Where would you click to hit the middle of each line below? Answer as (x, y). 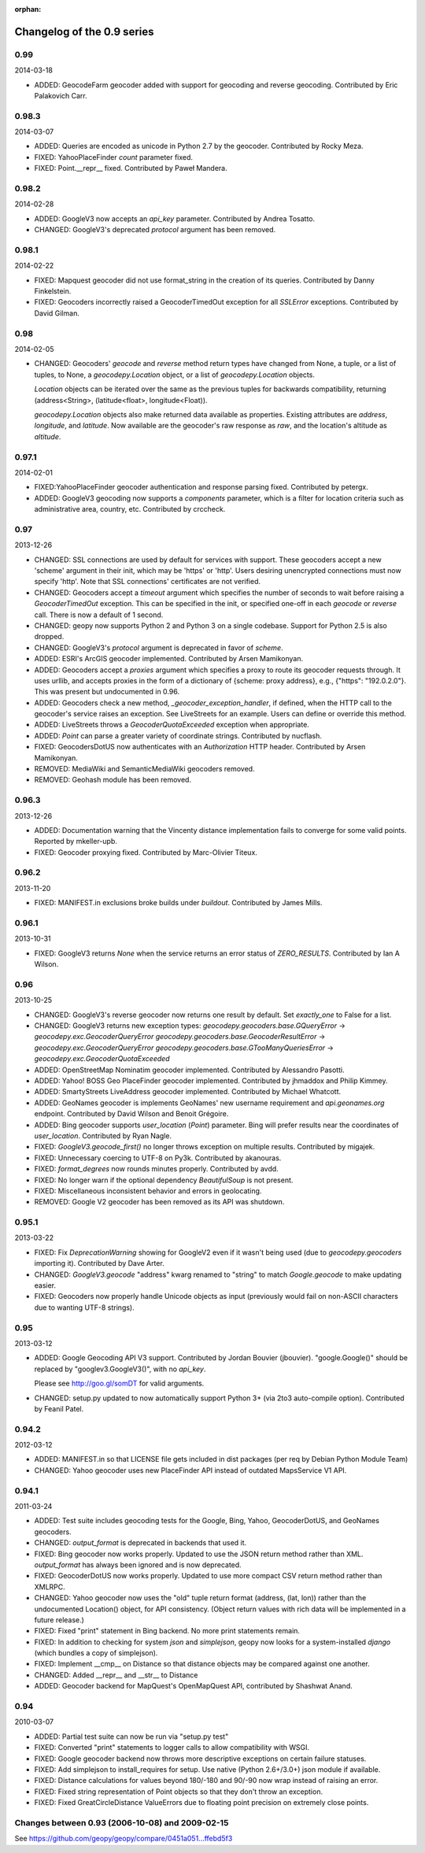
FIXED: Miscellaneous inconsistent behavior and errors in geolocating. (148, 1191)
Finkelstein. (53, 291)
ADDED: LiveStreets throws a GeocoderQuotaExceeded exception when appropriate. (172, 725)
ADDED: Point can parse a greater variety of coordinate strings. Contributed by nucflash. (178, 735)
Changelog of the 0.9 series (84, 31)
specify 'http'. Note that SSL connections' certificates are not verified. (148, 582)
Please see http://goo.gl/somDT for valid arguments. (119, 1383)
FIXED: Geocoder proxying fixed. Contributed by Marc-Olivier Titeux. (146, 852)
